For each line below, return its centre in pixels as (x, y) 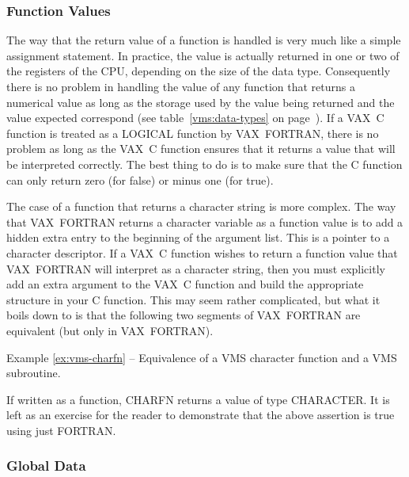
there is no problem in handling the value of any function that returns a (181, 86)
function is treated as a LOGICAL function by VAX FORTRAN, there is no (193, 133)
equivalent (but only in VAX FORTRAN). (110, 330)
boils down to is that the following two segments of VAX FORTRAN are (184, 315)
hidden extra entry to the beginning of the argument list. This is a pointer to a (198, 237)
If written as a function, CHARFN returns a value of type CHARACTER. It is (198, 399)
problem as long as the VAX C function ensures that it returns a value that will (201, 149)
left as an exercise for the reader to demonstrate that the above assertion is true (201, 415)
